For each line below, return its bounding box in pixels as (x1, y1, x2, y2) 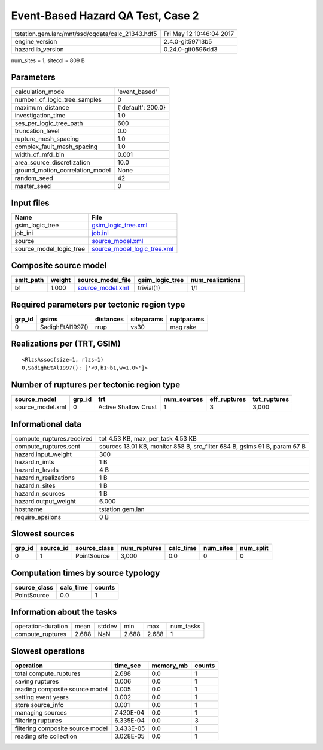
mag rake (170, 323, 197, 331)
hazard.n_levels (14, 466, 59, 474)
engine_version (14, 37, 57, 45)
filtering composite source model (14, 724, 108, 733)
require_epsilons (14, 512, 62, 521)
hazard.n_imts (14, 458, 54, 466)
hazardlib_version (14, 45, 64, 53)
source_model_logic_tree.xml (92, 244, 173, 253)
